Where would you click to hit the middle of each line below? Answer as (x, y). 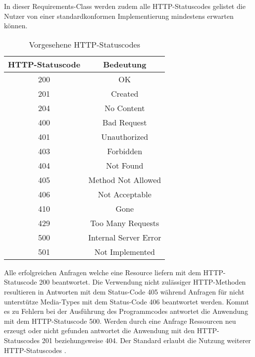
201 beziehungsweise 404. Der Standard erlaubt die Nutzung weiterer (146, 340)
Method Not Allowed (125, 179)
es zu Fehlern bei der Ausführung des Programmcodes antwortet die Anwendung (126, 311)
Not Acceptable (125, 194)
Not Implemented (125, 251)
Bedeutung (125, 64)
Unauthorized (125, 136)
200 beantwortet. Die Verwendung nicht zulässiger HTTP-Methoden (143, 282)
